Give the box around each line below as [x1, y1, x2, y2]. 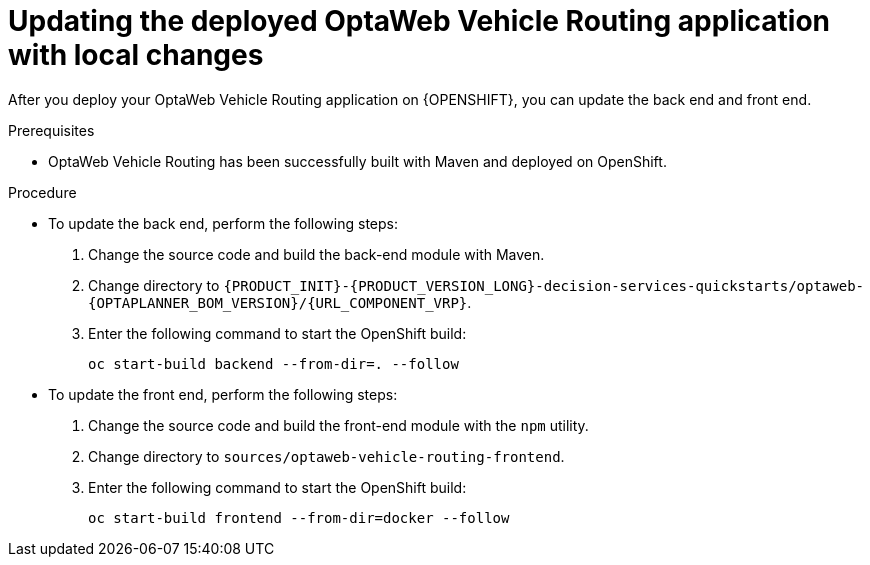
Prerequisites [8, 121, 95, 139]
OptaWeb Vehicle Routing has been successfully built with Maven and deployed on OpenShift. [48, 152, 667, 170]
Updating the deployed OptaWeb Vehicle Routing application [8, 4, 831, 38]
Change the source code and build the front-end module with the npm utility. [88, 416, 589, 434]
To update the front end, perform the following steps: [48, 385, 398, 403]
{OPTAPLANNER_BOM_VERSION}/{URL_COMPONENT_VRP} [88, 294, 468, 311]
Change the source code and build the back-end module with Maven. [88, 245, 545, 263]
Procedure [8, 183, 77, 201]
